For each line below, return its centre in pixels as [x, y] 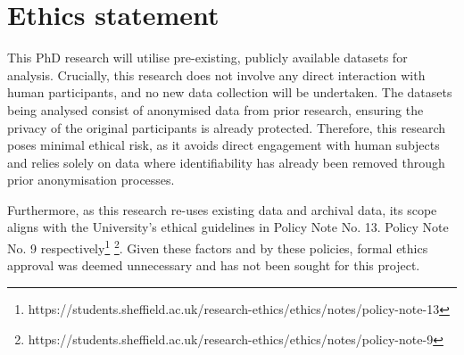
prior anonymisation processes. [91, 180]
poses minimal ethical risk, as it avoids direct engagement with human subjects [224, 145]
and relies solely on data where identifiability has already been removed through [226, 162]
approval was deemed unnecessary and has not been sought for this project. [214, 265]
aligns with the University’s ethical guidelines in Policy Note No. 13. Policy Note [228, 227]
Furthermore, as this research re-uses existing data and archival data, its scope [222, 209]
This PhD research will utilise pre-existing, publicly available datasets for [207, 58]
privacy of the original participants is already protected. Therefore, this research [227, 127]
